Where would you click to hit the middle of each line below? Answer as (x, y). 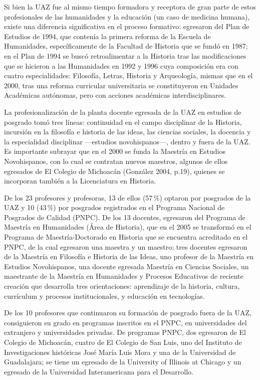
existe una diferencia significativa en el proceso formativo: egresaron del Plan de (127, 26)
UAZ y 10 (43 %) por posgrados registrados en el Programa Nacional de (114, 207)
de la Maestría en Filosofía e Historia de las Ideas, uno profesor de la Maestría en (129, 256)
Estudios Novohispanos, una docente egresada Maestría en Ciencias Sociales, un (126, 266)
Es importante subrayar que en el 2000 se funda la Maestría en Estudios (115, 151)
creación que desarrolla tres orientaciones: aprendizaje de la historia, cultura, (122, 286)
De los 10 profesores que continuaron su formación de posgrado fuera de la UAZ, (128, 313)
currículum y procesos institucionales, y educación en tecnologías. (104, 296)
